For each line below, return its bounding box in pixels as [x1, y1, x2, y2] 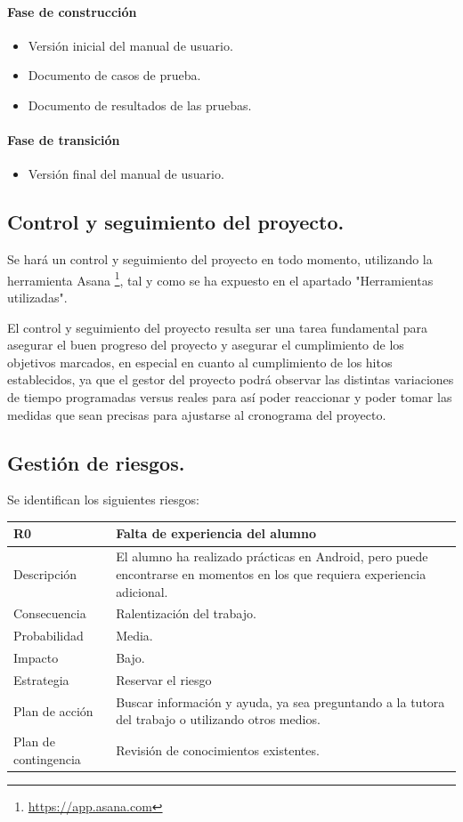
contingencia [13, 749, 81, 768]
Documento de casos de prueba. [28, 66, 201, 85]
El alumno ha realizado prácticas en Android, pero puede [116, 547, 428, 566]
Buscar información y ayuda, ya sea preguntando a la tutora [116, 692, 445, 711]
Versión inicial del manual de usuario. [28, 36, 233, 54]
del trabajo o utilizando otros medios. [116, 710, 321, 729]
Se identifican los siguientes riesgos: [7, 490, 199, 509]
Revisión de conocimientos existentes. [116, 740, 320, 759]
